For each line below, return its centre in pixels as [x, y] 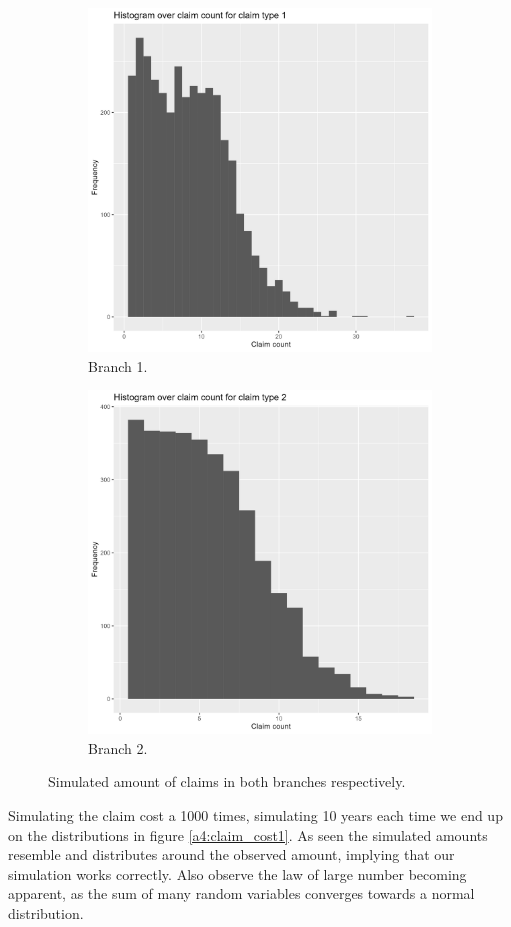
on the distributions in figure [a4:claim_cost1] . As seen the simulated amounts [248, 834]
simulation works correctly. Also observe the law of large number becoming [237, 873]
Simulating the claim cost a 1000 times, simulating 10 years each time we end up [255, 814]
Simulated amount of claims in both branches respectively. [227, 781]
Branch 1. [118, 365]
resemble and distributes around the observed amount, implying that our [231, 854]
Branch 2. [118, 747]
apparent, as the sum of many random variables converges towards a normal [241, 893]
